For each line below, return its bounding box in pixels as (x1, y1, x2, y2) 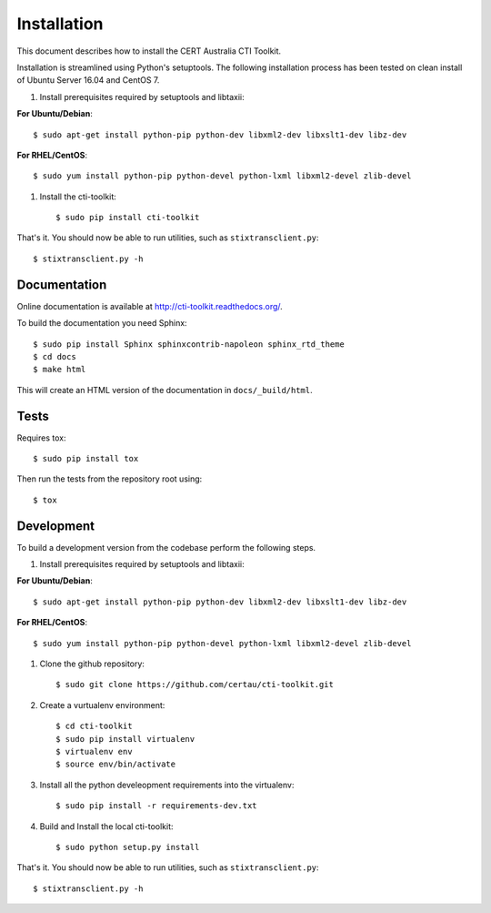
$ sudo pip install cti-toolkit (55, 212, 200, 223)
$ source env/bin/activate (55, 759, 176, 769)
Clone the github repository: (39, 658, 145, 669)
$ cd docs (33, 351, 76, 361)
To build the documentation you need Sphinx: (16, 318, 187, 329)
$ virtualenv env (55, 746, 133, 756)
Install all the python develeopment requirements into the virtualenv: (39, 779, 295, 790)
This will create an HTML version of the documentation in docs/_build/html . (16, 384, 313, 395)
